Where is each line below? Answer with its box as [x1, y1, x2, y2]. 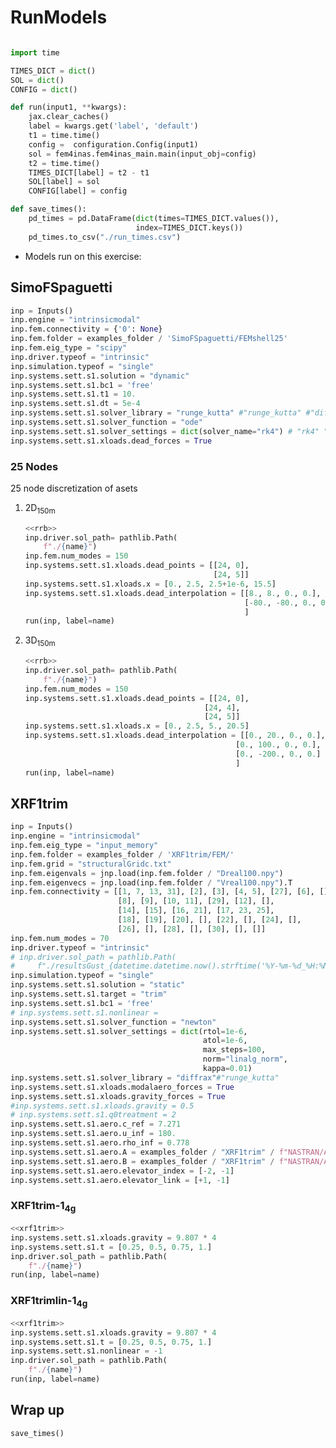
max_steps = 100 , [202, 1045, 267, 1055]
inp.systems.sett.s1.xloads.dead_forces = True [10, 436, 213, 446]
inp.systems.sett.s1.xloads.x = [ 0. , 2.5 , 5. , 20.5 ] [24, 721, 250, 731]
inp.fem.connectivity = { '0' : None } [10, 324, 163, 335]
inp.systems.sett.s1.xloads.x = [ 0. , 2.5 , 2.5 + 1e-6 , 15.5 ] [24, 579, 277, 589]
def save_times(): [10, 204, 87, 215]
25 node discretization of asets [10, 482, 138, 494]
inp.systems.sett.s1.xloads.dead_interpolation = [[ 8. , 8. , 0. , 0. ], [24, 588, 322, 598]
